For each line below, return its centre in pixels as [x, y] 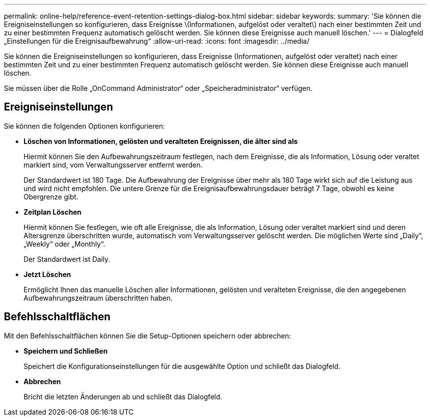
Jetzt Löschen [47, 274]
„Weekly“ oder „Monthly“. [65, 244]
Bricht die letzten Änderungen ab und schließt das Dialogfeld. [123, 396]
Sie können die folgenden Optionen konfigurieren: [84, 126]
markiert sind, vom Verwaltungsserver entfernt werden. [113, 165]
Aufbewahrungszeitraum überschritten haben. [98, 298]
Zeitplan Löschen [53, 212]
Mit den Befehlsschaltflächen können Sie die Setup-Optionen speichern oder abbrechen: [148, 336]
